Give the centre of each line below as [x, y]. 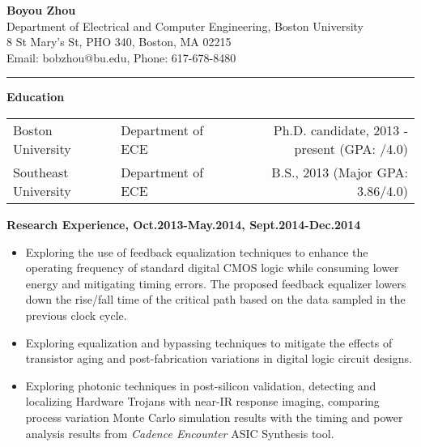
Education [36, 97]
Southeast [41, 172]
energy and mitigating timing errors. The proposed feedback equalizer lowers [216, 283]
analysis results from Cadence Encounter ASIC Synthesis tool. [180, 433]
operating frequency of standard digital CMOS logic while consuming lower [212, 268]
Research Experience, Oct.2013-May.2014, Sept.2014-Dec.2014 [184, 224]
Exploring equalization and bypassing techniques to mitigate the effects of [209, 342]
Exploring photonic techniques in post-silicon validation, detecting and [201, 385]
